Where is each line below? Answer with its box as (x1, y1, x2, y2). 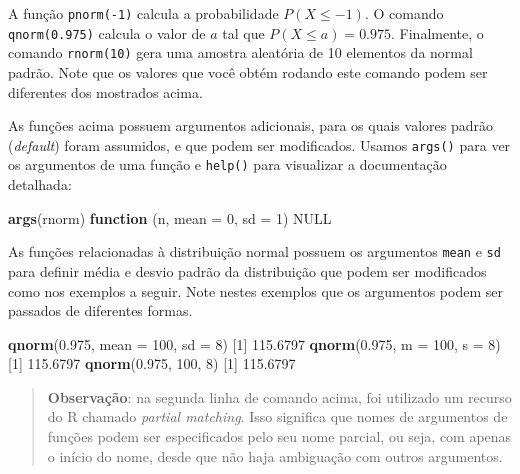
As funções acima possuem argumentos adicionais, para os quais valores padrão (8, 115, 493, 136)
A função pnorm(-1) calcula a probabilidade (8, 3, 279, 23)
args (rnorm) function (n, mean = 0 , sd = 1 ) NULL (8, 207, 332, 228)
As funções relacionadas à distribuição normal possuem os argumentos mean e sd (8, 241, 501, 262)
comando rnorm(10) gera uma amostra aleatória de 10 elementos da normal (8, 42, 473, 63)
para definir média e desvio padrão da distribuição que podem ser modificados (8, 260, 487, 281)
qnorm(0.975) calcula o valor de (8, 22, 206, 43)
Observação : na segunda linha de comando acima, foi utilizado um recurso (47, 386, 512, 407)
